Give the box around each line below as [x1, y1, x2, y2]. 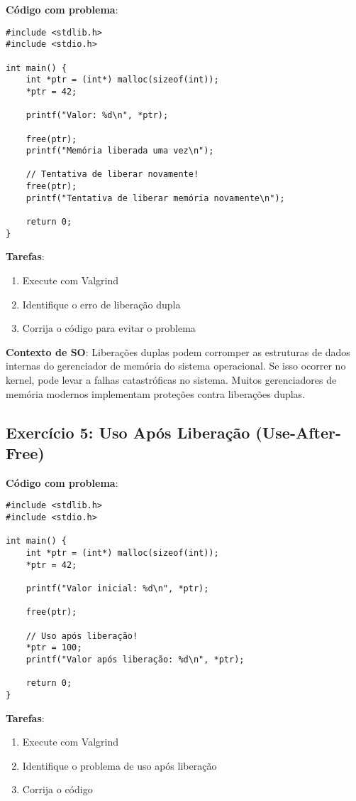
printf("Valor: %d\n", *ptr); [26, 110, 169, 121]
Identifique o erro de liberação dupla [22, 296, 181, 311]
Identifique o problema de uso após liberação [22, 758, 217, 773]
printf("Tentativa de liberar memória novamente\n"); [26, 193, 285, 203]
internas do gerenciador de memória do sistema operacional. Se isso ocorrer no [6, 358, 346, 373]
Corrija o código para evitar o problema [22, 321, 196, 335]
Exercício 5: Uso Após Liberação [6, 421, 250, 443]
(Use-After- [255, 421, 342, 443]
